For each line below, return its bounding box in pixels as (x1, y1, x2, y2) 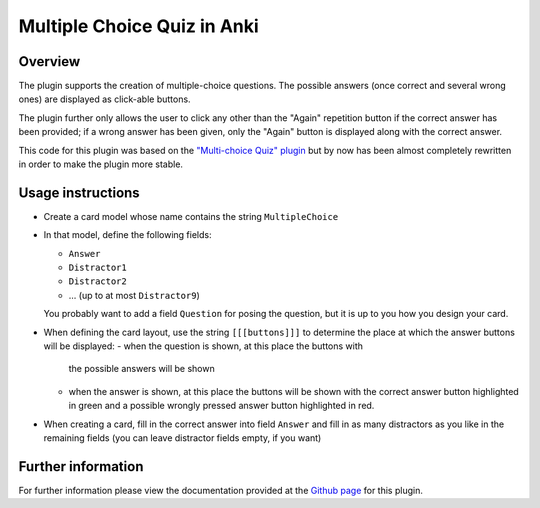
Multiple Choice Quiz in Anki (18, 15, 259, 37)
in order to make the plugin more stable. (18, 158, 184, 170)
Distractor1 (68, 262, 127, 274)
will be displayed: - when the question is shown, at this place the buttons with (43, 340, 364, 352)
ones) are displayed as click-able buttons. (18, 93, 191, 105)
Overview (18, 53, 81, 70)
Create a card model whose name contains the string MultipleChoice (43, 210, 339, 222)
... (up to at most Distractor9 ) (68, 289, 200, 301)
